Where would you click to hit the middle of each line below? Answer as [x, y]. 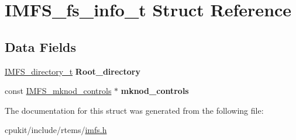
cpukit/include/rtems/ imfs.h [56, 130]
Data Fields [41, 46]
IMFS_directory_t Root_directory [73, 71]
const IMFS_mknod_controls [58, 91]
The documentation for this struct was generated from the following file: [134, 110]
